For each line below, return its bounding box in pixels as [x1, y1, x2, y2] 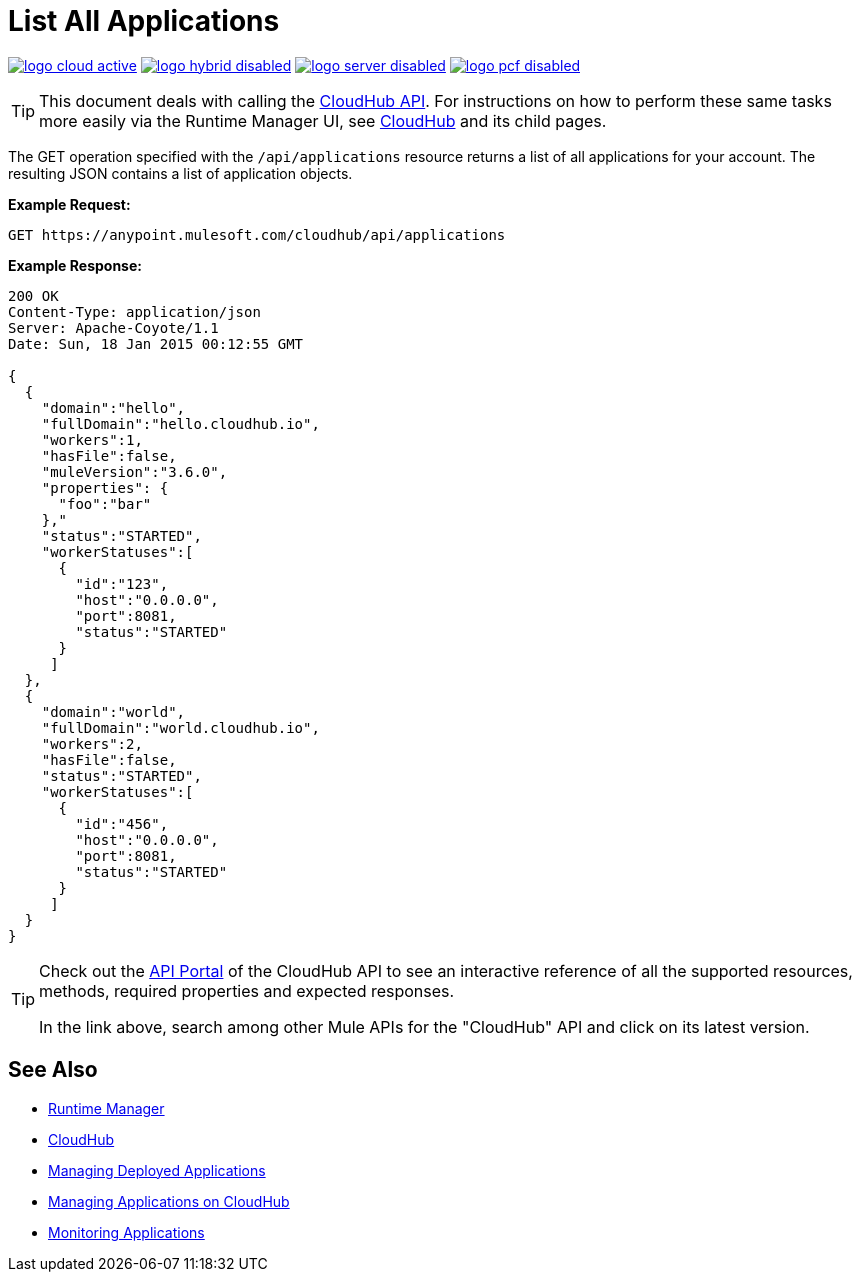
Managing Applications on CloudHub [48, 1192, 290, 1210]
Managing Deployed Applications [48, 1161, 266, 1179]
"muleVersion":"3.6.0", [41, 463, 228, 480]
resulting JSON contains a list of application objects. [8, 164, 353, 182]
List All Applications [8, 4, 280, 38]
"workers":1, [41, 431, 143, 448]
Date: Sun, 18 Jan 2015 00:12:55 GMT [8, 335, 304, 352]
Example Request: [8, 195, 131, 213]
